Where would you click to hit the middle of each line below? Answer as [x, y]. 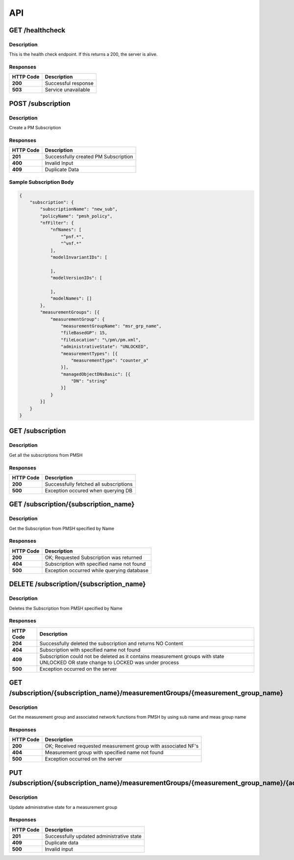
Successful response [69, 83]
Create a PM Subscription [35, 128]
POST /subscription [40, 103]
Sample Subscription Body [41, 182]
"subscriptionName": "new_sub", [79, 209]
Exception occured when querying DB [88, 490]
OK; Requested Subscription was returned [93, 557]
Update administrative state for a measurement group [63, 807]
